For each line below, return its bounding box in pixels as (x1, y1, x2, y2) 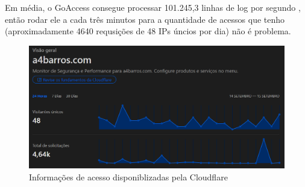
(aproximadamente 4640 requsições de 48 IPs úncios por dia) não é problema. (5, 25, 291, 37)
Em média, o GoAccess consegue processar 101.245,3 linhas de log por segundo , (5, 1, 301, 13)
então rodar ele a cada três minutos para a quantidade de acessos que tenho (5, 13, 285, 25)
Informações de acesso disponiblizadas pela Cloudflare (29, 170, 228, 183)
